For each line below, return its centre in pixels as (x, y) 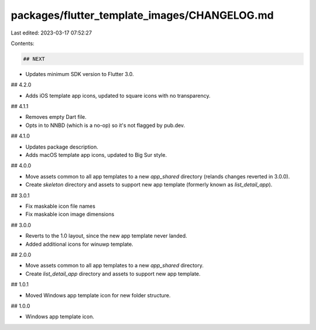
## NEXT (34, 59)
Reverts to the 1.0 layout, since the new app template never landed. (106, 236)
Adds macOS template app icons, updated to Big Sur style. (96, 155)
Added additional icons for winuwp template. (80, 244)
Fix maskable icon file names (61, 206)
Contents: (23, 43)
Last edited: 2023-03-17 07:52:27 (51, 33)
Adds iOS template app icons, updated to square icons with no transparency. (118, 95)
